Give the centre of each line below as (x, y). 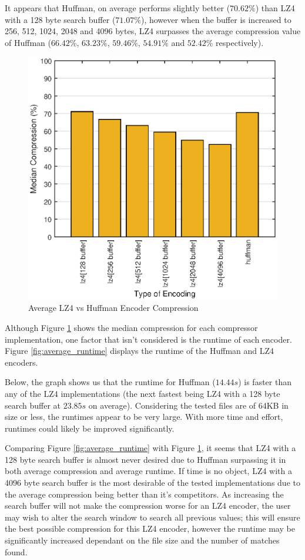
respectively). (240, 42)
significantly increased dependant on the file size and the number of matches (142, 540)
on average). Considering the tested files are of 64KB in (188, 405)
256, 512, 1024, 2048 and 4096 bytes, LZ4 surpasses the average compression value (153, 31)
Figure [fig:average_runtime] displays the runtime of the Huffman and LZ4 (140, 351)
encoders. (21, 362)
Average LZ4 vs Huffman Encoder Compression (113, 308)
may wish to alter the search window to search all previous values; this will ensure (152, 517)
